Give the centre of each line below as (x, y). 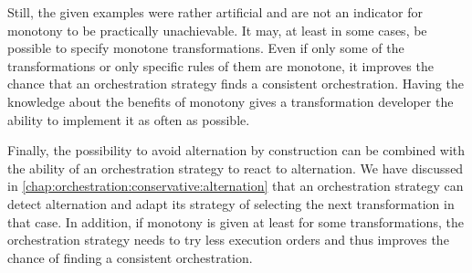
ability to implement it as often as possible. (129, 119)
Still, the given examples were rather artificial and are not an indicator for (215, 12)
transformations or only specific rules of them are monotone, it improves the (220, 65)
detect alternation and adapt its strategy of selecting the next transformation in (231, 203)
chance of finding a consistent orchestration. (130, 257)
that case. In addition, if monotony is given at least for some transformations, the (236, 221)
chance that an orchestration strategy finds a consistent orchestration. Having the (236, 84)
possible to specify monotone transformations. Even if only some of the (206, 48)
